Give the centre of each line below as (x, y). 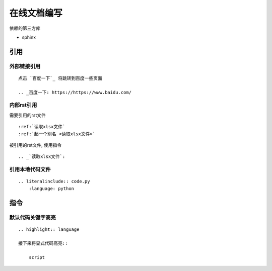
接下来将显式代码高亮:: (43, 243)
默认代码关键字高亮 (33, 217)
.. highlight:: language (49, 229)
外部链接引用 (25, 66)
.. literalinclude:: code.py (54, 182)
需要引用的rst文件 (28, 115)
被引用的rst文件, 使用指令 (36, 145)
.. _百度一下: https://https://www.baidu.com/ (75, 92)
